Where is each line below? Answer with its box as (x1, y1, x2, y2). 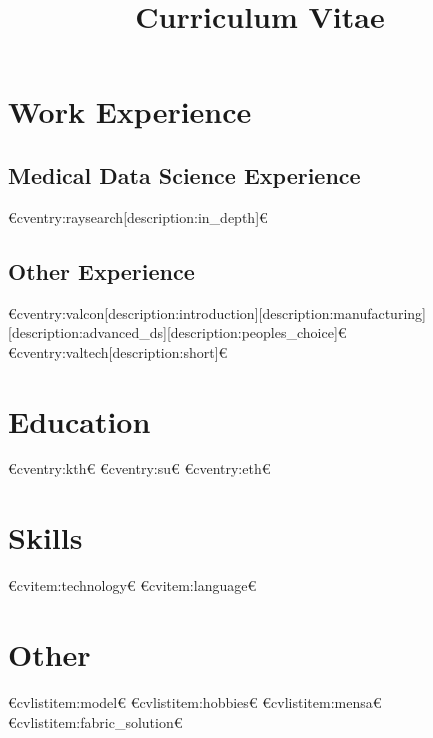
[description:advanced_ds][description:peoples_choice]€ (8, 322, 347, 343)
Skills (8, 517, 83, 558)
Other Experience (8, 255, 195, 286)
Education (8, 400, 151, 441)
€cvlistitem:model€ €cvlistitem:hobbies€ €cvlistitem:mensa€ (8, 691, 382, 712)
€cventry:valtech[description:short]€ (8, 341, 228, 362)
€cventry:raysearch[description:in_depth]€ (8, 206, 268, 227)
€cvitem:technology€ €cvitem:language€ (8, 575, 257, 596)
